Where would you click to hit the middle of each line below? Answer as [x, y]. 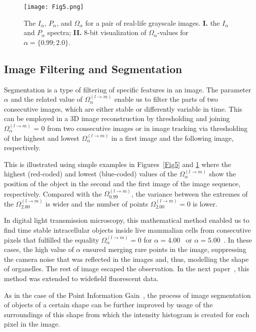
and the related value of [47, 99]
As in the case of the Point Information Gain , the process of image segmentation [128, 295]
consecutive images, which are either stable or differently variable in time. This [123, 108]
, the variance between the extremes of [190, 193]
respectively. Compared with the [53, 193]
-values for [173, 32]
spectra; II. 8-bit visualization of [97, 32]
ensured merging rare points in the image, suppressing [165, 249]
